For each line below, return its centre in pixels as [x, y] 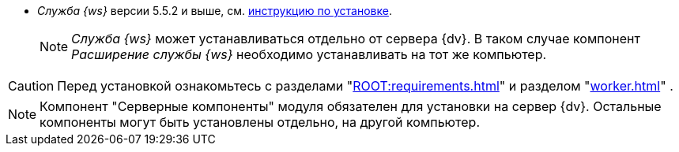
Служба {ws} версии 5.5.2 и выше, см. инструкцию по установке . [215, 11]
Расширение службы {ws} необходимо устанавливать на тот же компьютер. [309, 54]
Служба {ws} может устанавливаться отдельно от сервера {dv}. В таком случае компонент [356, 39]
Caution [31, 86]
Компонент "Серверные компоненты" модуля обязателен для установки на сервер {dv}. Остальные [351, 106]
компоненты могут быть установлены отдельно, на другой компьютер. [260, 122]
